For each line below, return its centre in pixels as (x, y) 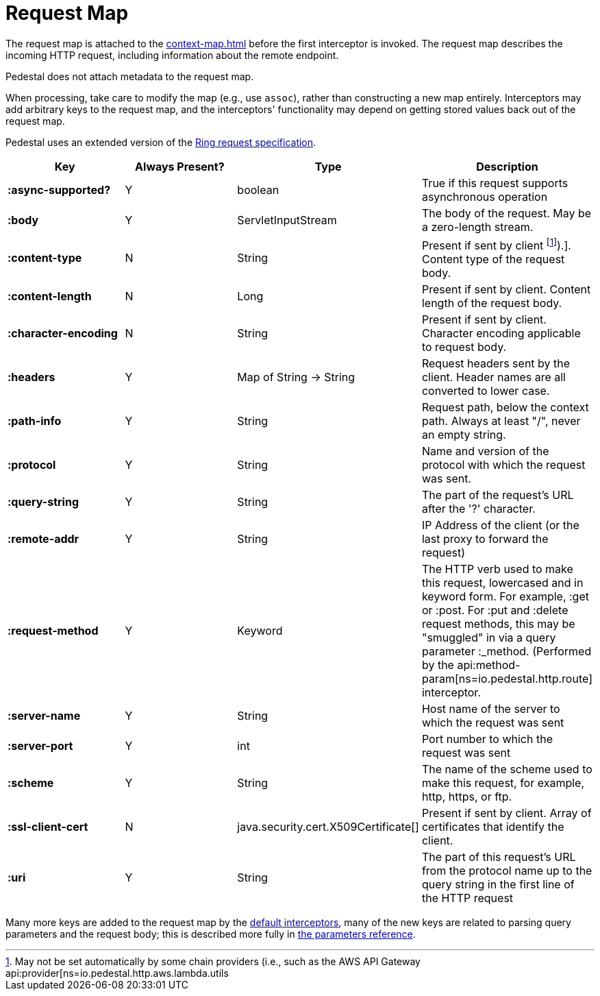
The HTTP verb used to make (497, 569)
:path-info (35, 421)
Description (507, 166)
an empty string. (464, 435)
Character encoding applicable (501, 333)
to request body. (464, 347)
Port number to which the (487, 739)
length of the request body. (492, 303)
